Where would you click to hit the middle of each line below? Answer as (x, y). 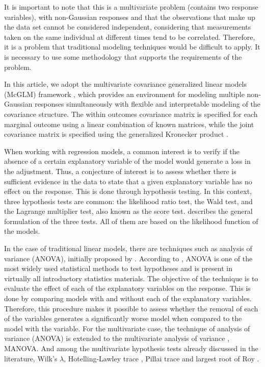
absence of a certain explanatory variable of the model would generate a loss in (127, 161)
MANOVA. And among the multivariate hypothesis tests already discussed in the (131, 348)
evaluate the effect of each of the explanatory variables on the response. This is (127, 288)
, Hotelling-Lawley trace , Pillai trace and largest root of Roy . (162, 358)
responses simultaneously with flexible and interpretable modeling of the (148, 104)
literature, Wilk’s (31, 358)
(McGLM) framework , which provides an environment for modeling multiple (124, 94)
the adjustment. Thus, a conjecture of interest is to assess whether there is (120, 171)
